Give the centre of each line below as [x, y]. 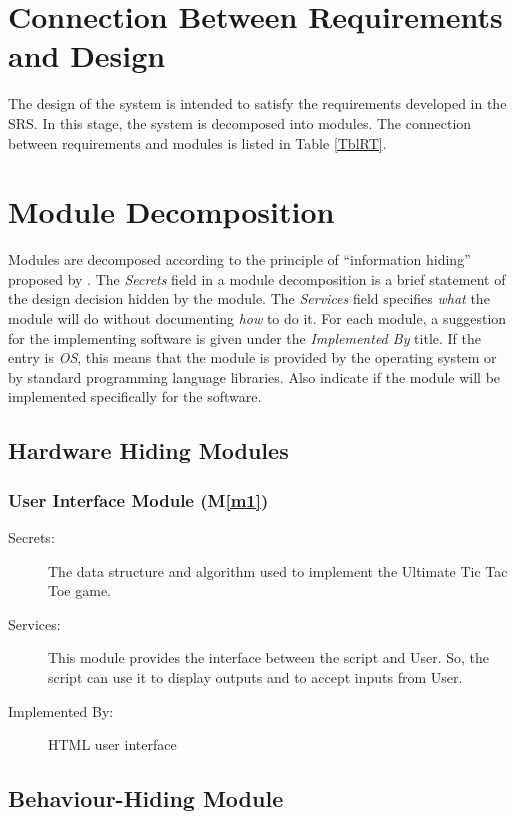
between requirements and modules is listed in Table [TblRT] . [197, 142]
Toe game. [79, 590]
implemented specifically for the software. [135, 396]
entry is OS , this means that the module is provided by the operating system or [252, 357]
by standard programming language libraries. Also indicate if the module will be [254, 376]
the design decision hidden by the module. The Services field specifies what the [249, 298]
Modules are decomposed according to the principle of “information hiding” [239, 259]
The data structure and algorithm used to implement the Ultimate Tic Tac [278, 570]
